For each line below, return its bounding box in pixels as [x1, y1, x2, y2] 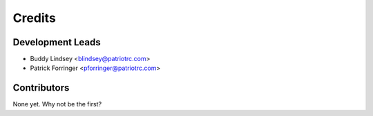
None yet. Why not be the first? [12, 100, 102, 108]
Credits [12, 10, 57, 25]
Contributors [12, 82, 70, 94]
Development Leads [12, 36, 102, 48]
